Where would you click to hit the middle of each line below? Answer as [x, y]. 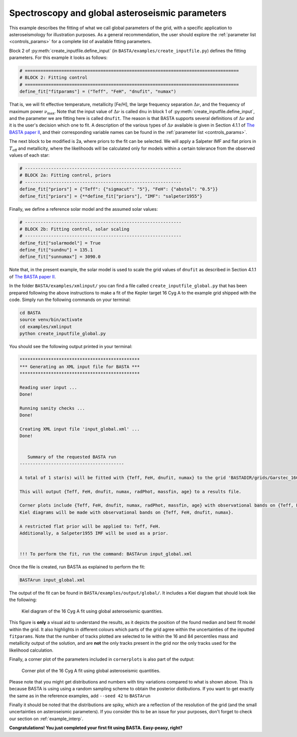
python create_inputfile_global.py [63, 334]
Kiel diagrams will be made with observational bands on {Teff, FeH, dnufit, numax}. [126, 512]
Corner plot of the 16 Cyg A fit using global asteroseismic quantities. [91, 671]
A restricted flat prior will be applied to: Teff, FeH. [90, 526]
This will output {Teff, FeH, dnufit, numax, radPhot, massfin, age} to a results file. [131, 491]
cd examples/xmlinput [46, 327]
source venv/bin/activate [51, 320]
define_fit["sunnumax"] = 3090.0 [60, 257]
